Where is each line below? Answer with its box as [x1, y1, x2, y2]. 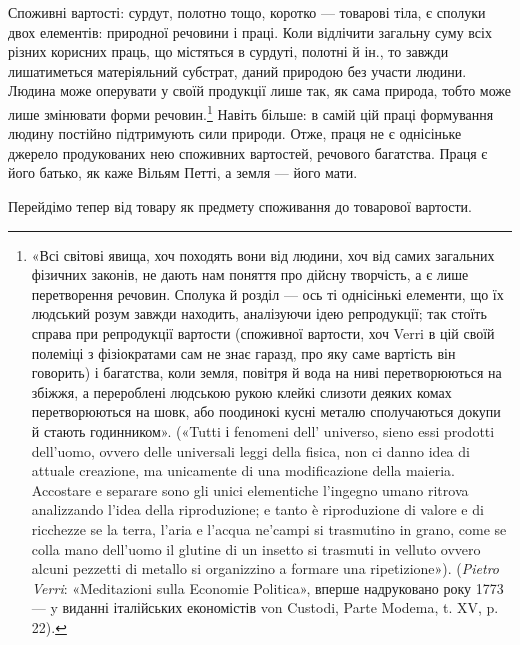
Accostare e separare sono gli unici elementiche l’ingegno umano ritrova [31, 479, 469, 500]
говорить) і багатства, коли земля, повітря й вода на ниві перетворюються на [31, 362, 502, 383]
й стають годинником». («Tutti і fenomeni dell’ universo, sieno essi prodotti [31, 420, 495, 441]
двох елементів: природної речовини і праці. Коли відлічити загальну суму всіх [8, 21, 492, 42]
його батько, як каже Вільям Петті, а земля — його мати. [8, 162, 358, 183]
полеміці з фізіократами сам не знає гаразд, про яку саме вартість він [31, 342, 456, 363]
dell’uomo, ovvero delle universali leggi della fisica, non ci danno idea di [31, 440, 470, 461]
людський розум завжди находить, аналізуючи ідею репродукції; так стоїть [31, 303, 487, 324]
